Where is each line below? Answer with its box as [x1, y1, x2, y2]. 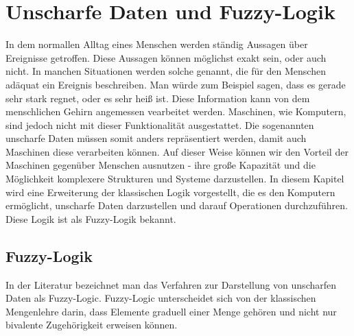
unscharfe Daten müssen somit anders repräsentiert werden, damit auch [5, 131, 307, 145]
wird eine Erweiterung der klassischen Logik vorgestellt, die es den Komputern [5, 184, 335, 199]
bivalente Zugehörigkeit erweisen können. [5, 317, 178, 332]
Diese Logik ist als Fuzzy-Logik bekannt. [5, 211, 176, 226]
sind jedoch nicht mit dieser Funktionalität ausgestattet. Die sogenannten [5, 117, 314, 132]
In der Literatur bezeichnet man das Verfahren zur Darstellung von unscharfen [5, 277, 337, 291]
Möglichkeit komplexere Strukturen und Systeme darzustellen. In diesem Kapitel [5, 171, 344, 186]
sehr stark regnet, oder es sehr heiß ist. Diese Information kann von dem [5, 91, 310, 105]
